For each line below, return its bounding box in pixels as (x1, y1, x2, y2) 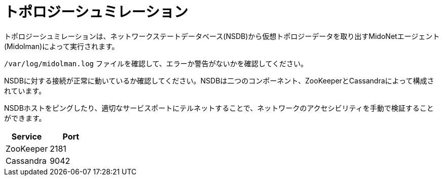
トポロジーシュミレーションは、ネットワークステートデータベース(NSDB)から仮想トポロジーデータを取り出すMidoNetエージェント (4, 31, 440, 40)
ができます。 (4, 113, 46, 122)
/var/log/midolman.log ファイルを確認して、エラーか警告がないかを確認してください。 (4, 59, 308, 68)
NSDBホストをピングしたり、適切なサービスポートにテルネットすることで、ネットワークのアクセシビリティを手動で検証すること (4, 103, 434, 112)
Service (11, 131, 42, 142)
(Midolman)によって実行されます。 (4, 41, 119, 51)
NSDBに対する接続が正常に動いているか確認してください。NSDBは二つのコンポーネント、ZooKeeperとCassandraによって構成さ (4, 76, 434, 85)
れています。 (4, 86, 46, 95)
